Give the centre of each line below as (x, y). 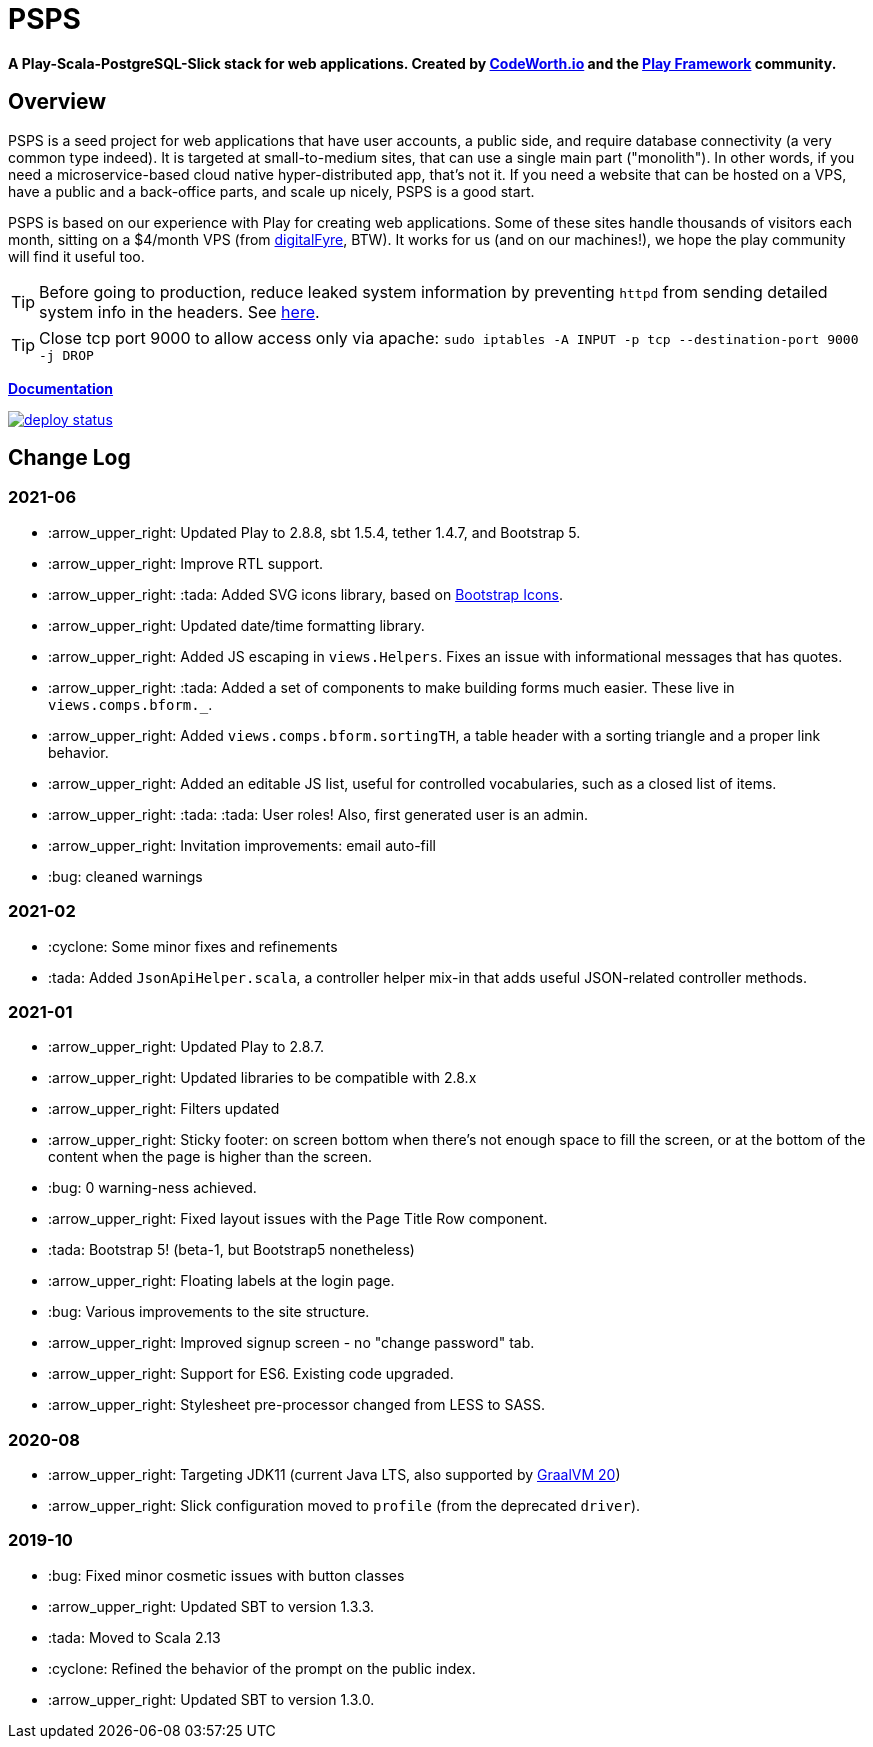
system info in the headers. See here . (179, 311)
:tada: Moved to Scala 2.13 (134, 1637)
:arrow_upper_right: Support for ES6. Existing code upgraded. (251, 1374)
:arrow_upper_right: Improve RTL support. (185, 563)
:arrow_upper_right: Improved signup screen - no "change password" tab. (291, 1343)
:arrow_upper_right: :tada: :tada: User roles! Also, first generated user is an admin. (318, 814)
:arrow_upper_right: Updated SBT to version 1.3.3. (211, 1606)
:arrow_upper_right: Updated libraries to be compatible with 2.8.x (262, 1078)
